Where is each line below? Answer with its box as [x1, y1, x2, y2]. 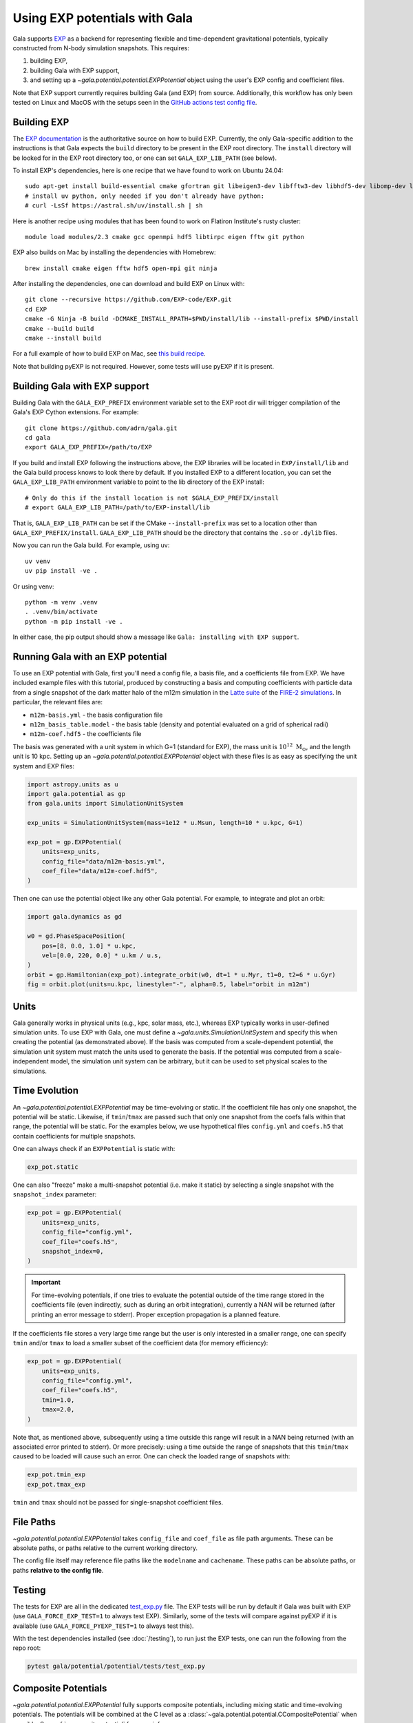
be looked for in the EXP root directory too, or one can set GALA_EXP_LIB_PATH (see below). [12, 154, 277, 162]
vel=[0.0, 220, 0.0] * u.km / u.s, [41, 952, 162, 959]
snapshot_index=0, [41, 1247, 104, 1255]
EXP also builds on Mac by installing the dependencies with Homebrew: [12, 248, 216, 256]
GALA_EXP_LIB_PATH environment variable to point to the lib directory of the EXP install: [12, 478, 264, 486]
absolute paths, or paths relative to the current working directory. [12, 1544, 198, 1552]
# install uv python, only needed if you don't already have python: [25, 192, 265, 200]
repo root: [12, 1644, 41, 1652]
